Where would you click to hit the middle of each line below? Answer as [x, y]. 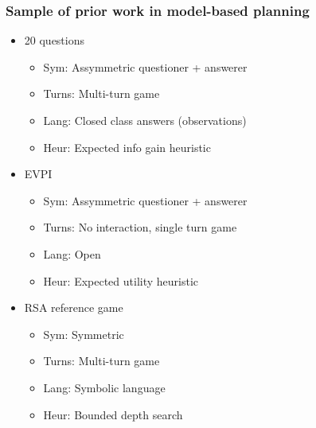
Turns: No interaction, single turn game [140, 227]
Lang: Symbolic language [104, 387]
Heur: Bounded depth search [113, 414]
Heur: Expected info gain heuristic [127, 147]
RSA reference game [74, 307]
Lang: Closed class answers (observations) [145, 120]
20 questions [55, 40]
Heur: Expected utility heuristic [121, 280]
